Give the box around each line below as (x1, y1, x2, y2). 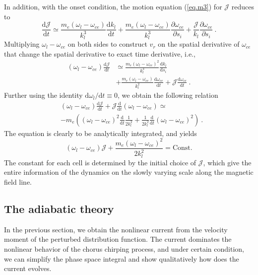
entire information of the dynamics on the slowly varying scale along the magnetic (4, 167, 254, 177)
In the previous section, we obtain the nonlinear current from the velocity (4, 224, 228, 234)
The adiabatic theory (4, 201, 114, 216)
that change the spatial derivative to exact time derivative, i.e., (4, 48, 195, 59)
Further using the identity (4, 90, 83, 100)
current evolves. (4, 263, 52, 274)
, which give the (203, 157, 252, 167)
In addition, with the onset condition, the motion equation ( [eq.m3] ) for (4, 1, 222, 11)
